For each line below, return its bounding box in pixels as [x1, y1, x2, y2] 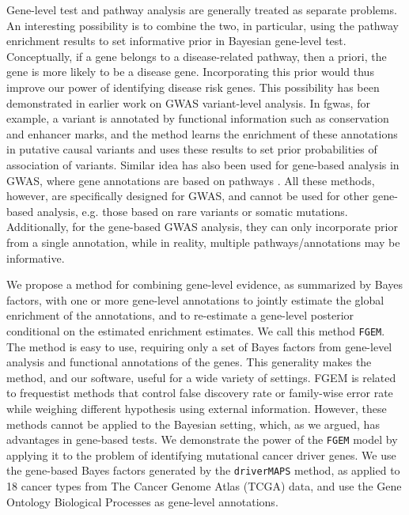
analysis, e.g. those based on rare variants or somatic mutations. [36, 203, 348, 219]
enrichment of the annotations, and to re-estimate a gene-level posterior [6, 307, 354, 324]
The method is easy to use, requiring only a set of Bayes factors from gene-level [6, 338, 392, 354]
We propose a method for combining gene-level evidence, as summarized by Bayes [6, 276, 403, 293]
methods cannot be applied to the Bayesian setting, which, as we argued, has [6, 415, 380, 432]
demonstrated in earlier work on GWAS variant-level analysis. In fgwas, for [6, 94, 370, 111]
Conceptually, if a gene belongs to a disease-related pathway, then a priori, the [6, 47, 387, 64]
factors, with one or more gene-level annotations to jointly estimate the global [6, 291, 384, 308]
